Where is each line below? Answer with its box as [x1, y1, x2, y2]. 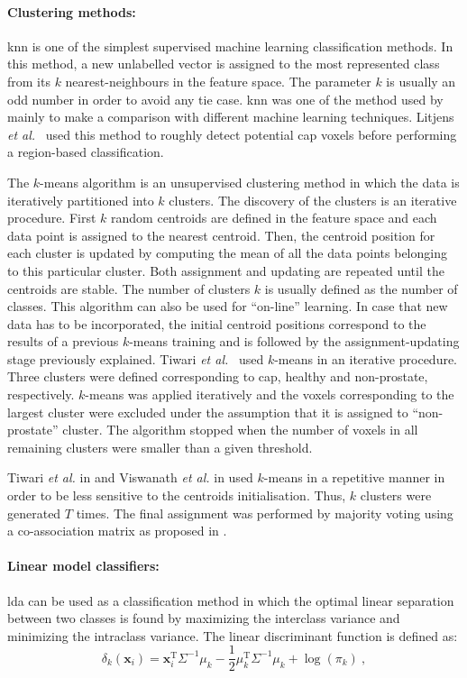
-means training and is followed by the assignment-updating [129, 332, 460, 351]
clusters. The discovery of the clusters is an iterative [169, 190, 457, 209]
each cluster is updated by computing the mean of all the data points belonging [7, 243, 447, 262]
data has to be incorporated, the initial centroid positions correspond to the [7, 314, 426, 333]
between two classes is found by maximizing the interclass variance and [7, 609, 400, 628]
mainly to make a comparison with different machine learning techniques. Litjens [7, 107, 454, 126]
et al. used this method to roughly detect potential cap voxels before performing [7, 124, 457, 143]
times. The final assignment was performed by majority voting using [76, 503, 453, 522]
